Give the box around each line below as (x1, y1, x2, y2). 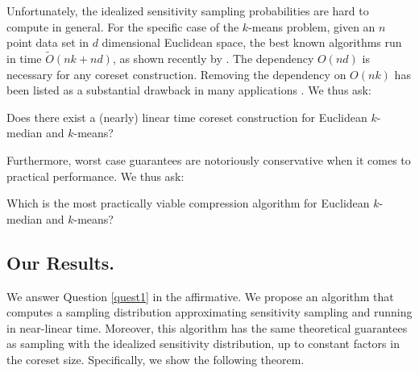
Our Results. (6, 249, 115, 275)
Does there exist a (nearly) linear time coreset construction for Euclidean (6, 108, 367, 125)
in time (6, 50, 42, 66)
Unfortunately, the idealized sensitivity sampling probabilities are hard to (6, 2, 369, 19)
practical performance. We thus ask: (6, 167, 185, 184)
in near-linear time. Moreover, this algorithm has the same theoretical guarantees (6, 319, 408, 336)
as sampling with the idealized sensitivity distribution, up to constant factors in (6, 335, 400, 352)
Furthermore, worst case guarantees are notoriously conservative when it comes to (6, 151, 411, 168)
